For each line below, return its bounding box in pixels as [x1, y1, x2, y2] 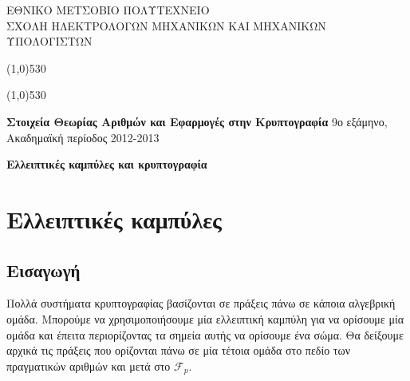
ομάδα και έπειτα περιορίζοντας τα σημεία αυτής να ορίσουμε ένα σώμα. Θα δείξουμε [6, 326, 404, 343]
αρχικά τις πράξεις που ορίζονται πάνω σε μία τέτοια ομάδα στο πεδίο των [6, 342, 350, 359]
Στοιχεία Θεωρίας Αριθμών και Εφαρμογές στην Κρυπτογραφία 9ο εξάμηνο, [6, 113, 388, 129]
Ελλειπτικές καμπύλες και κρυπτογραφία [6, 156, 207, 173]
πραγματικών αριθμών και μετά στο [6, 357, 171, 374]
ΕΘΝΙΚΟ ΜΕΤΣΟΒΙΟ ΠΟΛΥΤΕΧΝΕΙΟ [6, 2, 210, 18]
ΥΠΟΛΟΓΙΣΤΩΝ [6, 33, 93, 50]
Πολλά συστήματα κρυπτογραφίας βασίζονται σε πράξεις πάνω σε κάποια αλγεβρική [6, 295, 396, 312]
